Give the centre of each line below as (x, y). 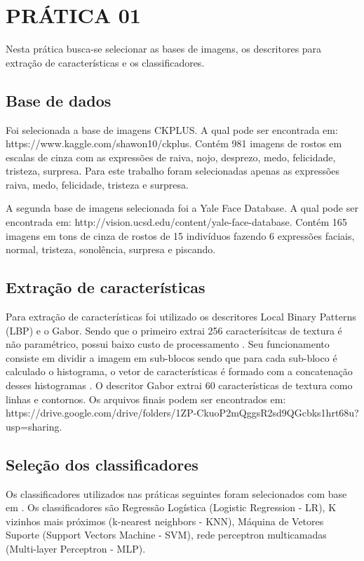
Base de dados (59, 100)
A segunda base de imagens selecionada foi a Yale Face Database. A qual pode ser (182, 208)
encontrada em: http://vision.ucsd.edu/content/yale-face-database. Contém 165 (176, 222)
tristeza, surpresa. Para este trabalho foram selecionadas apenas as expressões (173, 171)
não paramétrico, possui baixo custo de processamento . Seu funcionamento (168, 344)
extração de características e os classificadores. (105, 62)
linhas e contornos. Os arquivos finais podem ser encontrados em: (146, 399)
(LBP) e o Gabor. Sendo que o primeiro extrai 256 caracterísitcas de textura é (174, 330)
